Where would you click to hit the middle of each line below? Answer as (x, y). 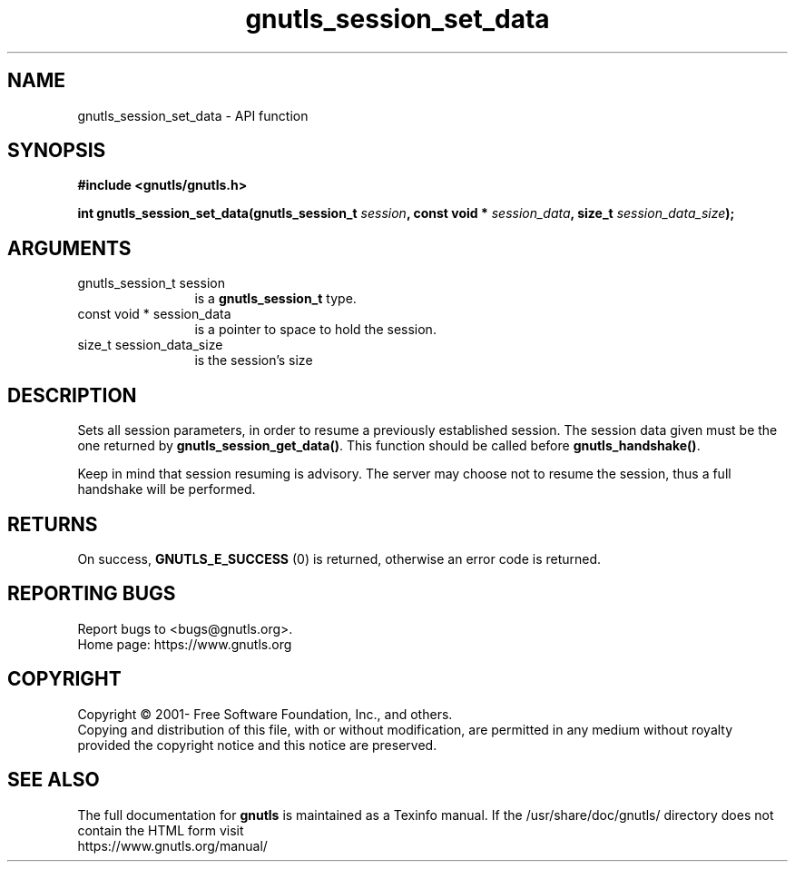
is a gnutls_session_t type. (275, 299)
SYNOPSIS (57, 151)
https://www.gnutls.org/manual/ (172, 845)
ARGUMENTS (69, 248)
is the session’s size (254, 360)
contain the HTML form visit (161, 830)
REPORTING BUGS (92, 594)
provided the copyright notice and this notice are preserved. (257, 745)
